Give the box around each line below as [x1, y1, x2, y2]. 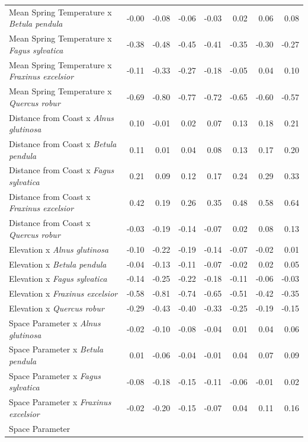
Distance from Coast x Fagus [9, 164, 114, 176]
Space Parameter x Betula [9, 343, 104, 355]
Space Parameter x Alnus [9, 316, 101, 329]
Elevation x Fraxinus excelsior [9, 287, 118, 300]
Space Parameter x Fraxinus [9, 396, 111, 408]
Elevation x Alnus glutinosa [9, 243, 109, 255]
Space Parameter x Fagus [9, 369, 101, 381]
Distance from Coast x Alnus [9, 111, 114, 123]
